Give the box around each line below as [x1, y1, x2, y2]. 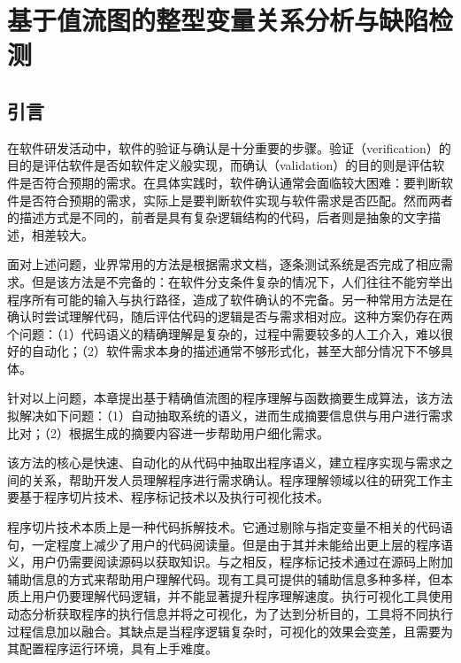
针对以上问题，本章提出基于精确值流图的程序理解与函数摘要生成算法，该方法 [7, 389, 453, 407]
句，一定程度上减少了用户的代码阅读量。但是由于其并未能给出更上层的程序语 [7, 535, 453, 553]
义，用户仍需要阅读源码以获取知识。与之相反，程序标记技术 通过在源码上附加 [7, 552, 453, 571]
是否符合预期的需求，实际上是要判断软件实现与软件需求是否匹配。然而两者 [19, 190, 453, 209]
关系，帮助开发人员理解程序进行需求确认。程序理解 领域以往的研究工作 [31, 470, 441, 489]
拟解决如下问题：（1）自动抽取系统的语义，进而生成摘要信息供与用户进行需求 [7, 406, 453, 425]
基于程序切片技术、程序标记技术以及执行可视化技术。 [19, 488, 329, 506]
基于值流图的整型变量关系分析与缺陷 [7, 2, 429, 38]
